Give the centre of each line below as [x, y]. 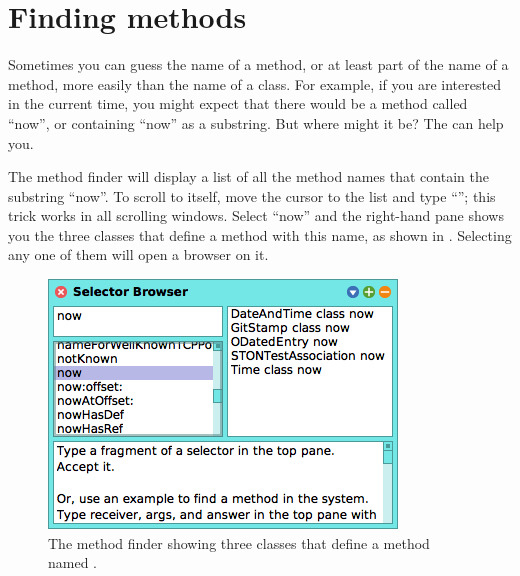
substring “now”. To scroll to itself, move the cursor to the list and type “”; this [252, 195]
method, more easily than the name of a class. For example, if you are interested [254, 83]
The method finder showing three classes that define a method [239, 542]
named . [72, 562]
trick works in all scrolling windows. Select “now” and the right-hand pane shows [256, 215]
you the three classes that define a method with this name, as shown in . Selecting [260, 234]
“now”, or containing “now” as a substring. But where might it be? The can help [256, 122]
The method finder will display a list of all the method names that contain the [248, 176]
